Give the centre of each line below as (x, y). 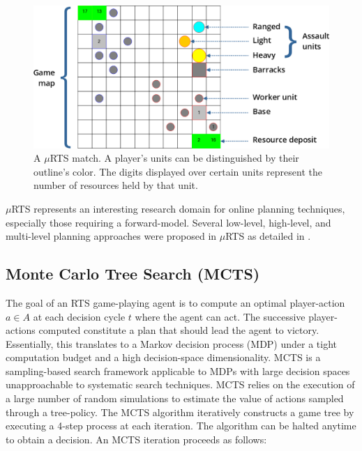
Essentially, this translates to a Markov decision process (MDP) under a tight (172, 343)
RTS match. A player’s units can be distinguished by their (174, 158)
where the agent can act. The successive (220, 316)
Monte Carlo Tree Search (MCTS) (133, 274)
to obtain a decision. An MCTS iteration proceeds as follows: (136, 439)
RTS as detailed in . (268, 236)
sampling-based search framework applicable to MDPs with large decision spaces (178, 370)
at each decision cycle (79, 316)
